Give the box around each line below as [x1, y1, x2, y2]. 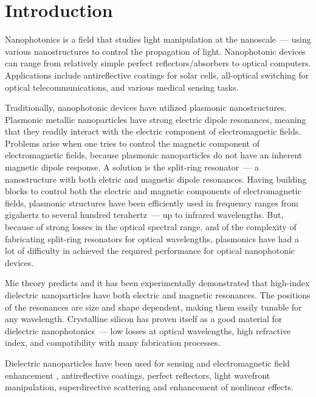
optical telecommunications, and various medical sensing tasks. [5, 80, 239, 93]
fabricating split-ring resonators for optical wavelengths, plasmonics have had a [5, 232, 300, 245]
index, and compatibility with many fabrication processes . [5, 336, 221, 349]
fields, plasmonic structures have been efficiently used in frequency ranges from [5, 196, 298, 209]
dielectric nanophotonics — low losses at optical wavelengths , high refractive [5, 324, 291, 337]
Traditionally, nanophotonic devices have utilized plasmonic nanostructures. [5, 101, 287, 114]
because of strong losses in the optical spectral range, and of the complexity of [5, 220, 297, 233]
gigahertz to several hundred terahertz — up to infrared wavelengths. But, [5, 208, 284, 221]
